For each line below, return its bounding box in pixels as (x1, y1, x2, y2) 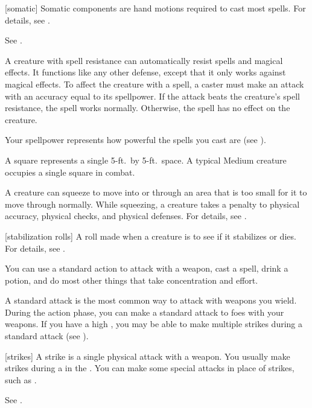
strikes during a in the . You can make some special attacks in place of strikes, (5, 362, 294, 374)
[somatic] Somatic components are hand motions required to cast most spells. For (5, 2, 306, 14)
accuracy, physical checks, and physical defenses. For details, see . (5, 209, 247, 222)
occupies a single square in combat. (5, 165, 135, 178)
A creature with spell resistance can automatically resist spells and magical (5, 54, 283, 66)
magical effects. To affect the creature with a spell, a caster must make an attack (5, 77, 304, 90)
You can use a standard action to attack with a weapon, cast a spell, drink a (5, 262, 288, 275)
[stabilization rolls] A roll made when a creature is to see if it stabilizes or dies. (5, 229, 296, 242)
